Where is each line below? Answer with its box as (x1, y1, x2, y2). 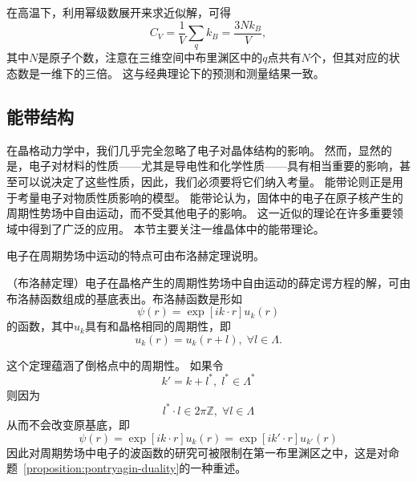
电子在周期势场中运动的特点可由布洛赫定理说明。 (6, 247, 265, 264)
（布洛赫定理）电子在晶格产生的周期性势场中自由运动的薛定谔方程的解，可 (6, 274, 399, 290)
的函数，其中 (6, 318, 74, 334)
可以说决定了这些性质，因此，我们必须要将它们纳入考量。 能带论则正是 (17, 173, 392, 190)
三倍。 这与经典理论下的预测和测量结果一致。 (84, 65, 325, 82)
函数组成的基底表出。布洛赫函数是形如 (39, 290, 242, 306)
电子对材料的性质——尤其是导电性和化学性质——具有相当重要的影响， (28, 157, 399, 174)
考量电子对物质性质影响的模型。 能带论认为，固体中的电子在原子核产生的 (17, 188, 403, 205)
